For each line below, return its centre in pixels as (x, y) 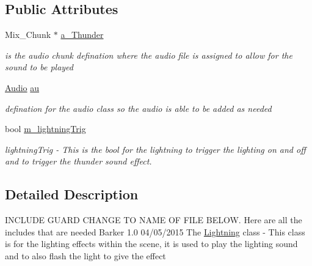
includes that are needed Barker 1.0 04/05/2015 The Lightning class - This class (155, 231)
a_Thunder (82, 35)
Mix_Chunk (28, 35)
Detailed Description (72, 194)
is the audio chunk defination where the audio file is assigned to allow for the (149, 55)
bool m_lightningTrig (45, 129)
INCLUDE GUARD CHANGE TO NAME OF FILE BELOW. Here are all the (154, 220)
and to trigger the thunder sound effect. (78, 161)
